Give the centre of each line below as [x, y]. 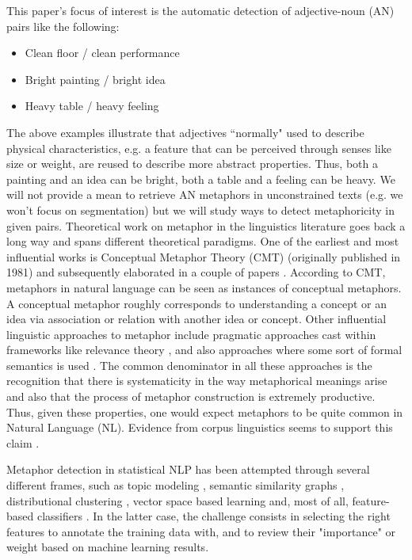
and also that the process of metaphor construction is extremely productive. [191, 396]
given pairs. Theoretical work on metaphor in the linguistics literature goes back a [206, 225]
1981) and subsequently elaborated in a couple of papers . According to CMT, [196, 272]
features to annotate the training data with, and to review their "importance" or [201, 531]
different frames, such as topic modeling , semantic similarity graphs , [175, 485]
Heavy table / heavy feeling [92, 106]
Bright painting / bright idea [95, 79]
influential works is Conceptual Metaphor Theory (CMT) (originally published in [204, 256]
